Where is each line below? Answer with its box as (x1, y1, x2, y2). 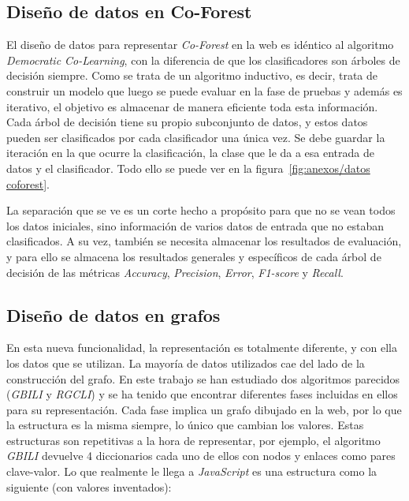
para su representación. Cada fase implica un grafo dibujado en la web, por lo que (6, 401, 402, 417)
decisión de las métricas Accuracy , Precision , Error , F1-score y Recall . (6, 264, 344, 280)
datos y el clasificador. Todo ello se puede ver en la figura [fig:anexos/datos (6, 159, 370, 176)
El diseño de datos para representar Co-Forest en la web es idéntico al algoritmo (6, 36, 394, 53)
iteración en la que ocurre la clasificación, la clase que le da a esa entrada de (6, 144, 374, 161)
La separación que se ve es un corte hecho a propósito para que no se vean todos (6, 202, 396, 219)
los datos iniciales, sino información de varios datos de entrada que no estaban (6, 217, 384, 234)
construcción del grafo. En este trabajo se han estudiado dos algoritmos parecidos (6, 370, 400, 387)
